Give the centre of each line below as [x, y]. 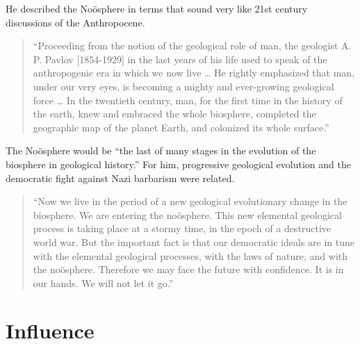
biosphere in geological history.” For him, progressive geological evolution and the [178, 164]
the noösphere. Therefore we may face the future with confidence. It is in [188, 269]
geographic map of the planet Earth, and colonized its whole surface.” [181, 127]
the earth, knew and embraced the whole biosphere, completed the [174, 114]
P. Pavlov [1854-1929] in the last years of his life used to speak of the [180, 59]
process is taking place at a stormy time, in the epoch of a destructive [182, 228]
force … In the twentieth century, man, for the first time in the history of [188, 100]
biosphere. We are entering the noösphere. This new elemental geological [187, 214]
